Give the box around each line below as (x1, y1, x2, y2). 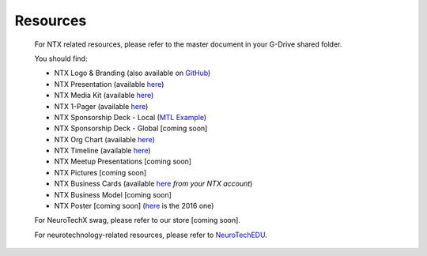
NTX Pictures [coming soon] (54, 168, 147, 177)
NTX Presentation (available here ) (54, 79, 164, 88)
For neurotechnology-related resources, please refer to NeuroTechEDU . (34, 230, 268, 239)
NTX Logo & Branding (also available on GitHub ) (54, 68, 211, 78)
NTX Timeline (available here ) (54, 146, 151, 156)
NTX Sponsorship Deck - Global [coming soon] (54, 123, 208, 134)
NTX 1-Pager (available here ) (54, 101, 149, 111)
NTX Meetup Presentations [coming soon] (54, 156, 192, 166)
